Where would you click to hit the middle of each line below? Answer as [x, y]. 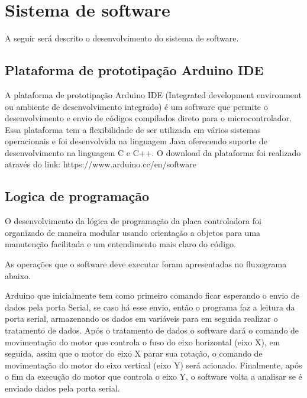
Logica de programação [77, 196]
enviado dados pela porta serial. [62, 388]
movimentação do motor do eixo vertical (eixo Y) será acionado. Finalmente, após [153, 365]
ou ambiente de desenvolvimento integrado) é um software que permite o [136, 106]
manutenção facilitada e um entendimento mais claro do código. [120, 244]
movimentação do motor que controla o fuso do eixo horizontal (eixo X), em [143, 342]
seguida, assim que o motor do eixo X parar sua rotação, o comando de [134, 353]
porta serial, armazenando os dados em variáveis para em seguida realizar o [141, 318]
